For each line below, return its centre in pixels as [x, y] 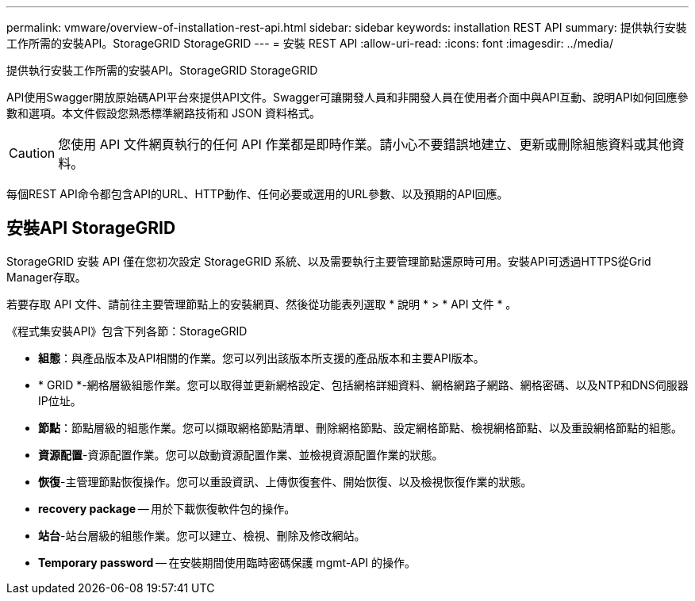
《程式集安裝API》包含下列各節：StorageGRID [127, 331]
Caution [32, 153]
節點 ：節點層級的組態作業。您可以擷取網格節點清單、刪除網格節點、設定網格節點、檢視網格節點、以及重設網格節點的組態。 [360, 427]
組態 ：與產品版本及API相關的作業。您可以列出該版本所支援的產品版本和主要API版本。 [261, 358]
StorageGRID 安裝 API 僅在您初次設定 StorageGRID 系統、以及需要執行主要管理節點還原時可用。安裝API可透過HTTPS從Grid [329, 261]
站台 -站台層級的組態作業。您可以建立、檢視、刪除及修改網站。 [202, 535]
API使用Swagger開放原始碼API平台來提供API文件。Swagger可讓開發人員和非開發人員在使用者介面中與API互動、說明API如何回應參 [347, 97]
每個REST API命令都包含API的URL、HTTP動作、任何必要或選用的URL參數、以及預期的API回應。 [257, 194]
